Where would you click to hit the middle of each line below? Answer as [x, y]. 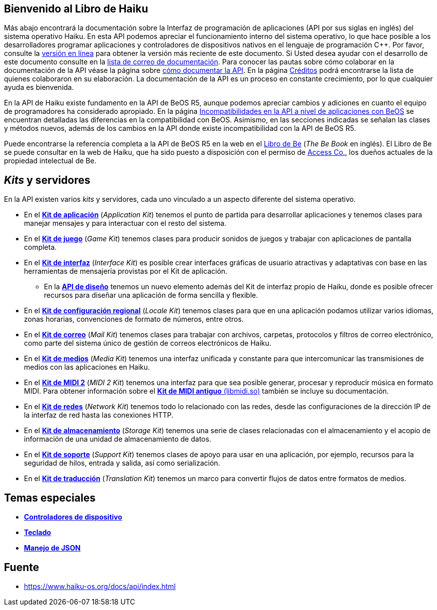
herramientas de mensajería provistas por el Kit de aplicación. [126, 271]
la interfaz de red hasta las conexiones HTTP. [99, 415]
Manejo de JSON [52, 548]
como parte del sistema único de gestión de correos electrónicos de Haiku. [148, 343]
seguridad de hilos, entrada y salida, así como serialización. [122, 463]
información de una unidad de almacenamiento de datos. [118, 439]
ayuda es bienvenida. [39, 87]
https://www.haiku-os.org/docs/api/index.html [100, 586]
